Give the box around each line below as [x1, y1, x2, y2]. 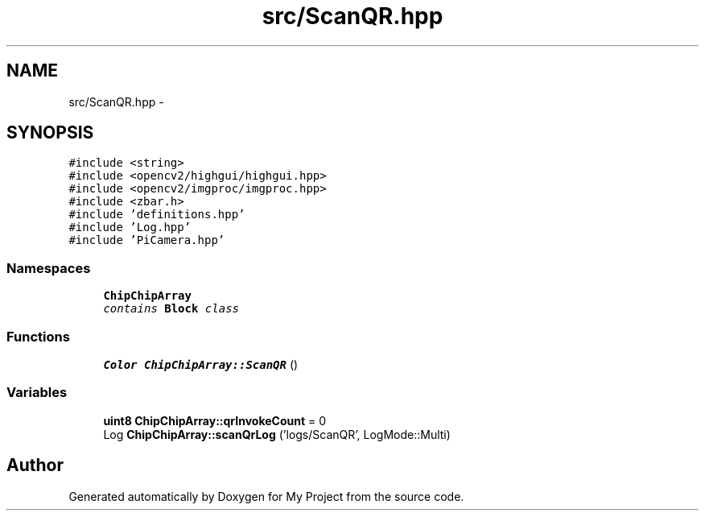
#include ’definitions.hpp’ [68, 208, 245, 221]
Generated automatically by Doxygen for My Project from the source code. [68, 489, 464, 503]
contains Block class [103, 302, 240, 316]
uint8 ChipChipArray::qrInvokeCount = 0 [103, 413, 327, 428]
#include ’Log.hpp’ [68, 221, 192, 234]
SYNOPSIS [6, 122, 94, 143]
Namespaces [6, 259, 91, 276]
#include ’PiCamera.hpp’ [68, 234, 225, 247]
